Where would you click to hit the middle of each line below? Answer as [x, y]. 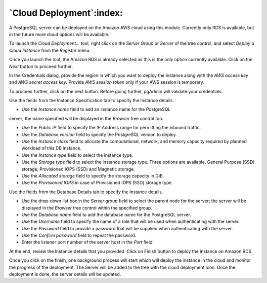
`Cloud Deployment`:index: [66, 13]
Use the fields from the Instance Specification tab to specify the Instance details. [91, 101]
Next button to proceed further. [41, 66]
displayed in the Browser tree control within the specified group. [87, 208]
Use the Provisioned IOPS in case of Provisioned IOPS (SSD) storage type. [97, 183]
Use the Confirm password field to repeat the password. [79, 235]
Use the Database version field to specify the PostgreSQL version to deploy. [99, 134]
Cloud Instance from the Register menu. [50, 50]
